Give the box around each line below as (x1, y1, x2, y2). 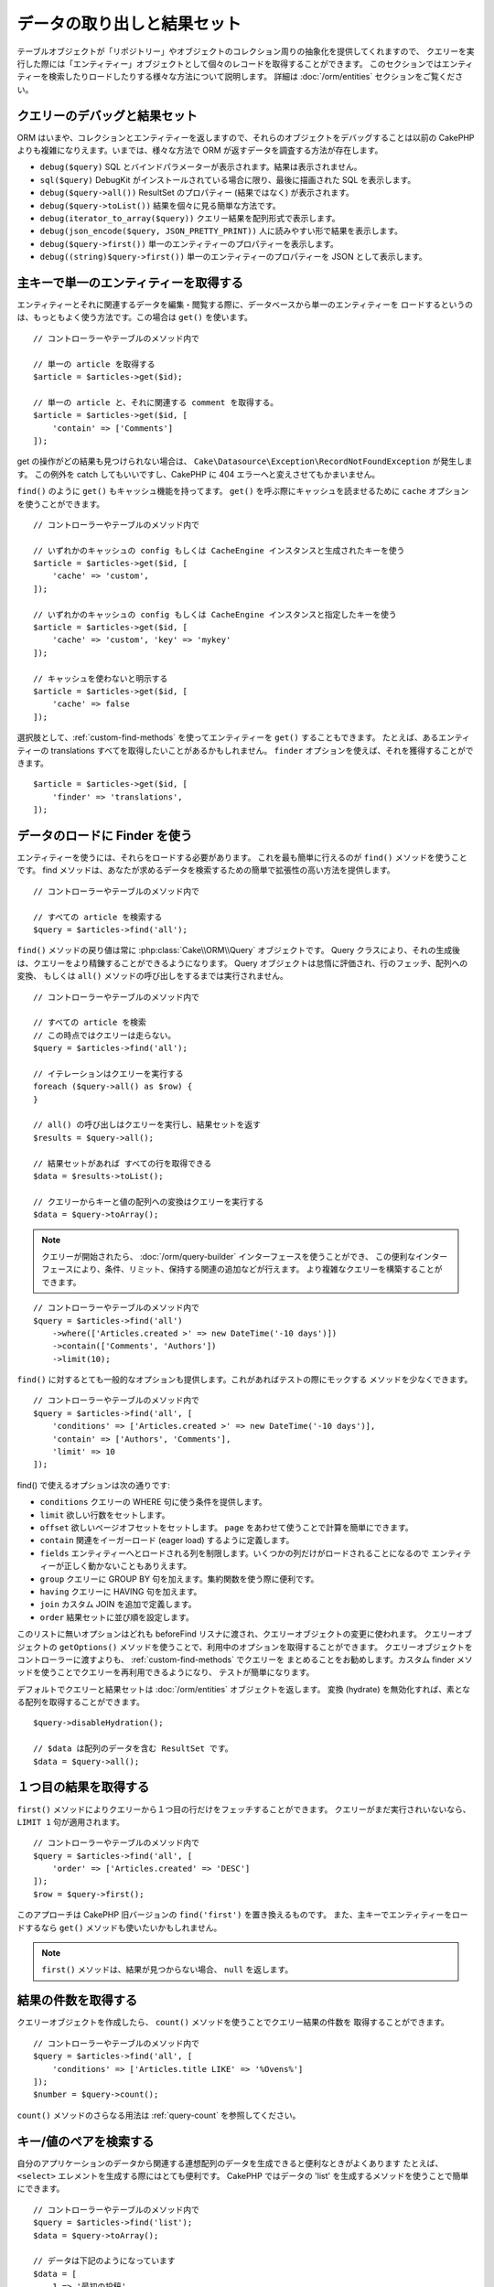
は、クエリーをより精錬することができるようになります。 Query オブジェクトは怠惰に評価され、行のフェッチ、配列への (16, 957, 468, 969)
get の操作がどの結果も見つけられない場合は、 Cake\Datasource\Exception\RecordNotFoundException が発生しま (16, 456, 473, 467)
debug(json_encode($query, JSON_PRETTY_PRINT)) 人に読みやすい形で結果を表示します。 (39, 225, 403, 237)
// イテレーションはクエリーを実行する (33, 1068, 184, 1079)
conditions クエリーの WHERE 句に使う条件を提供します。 (39, 1497, 267, 1508)
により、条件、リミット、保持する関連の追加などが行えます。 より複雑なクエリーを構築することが (73, 1263, 443, 1275)
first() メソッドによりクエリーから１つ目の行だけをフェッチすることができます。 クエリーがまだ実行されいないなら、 (16, 1803, 471, 1815)
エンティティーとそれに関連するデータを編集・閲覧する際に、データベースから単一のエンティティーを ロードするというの (16, 299, 474, 310)
